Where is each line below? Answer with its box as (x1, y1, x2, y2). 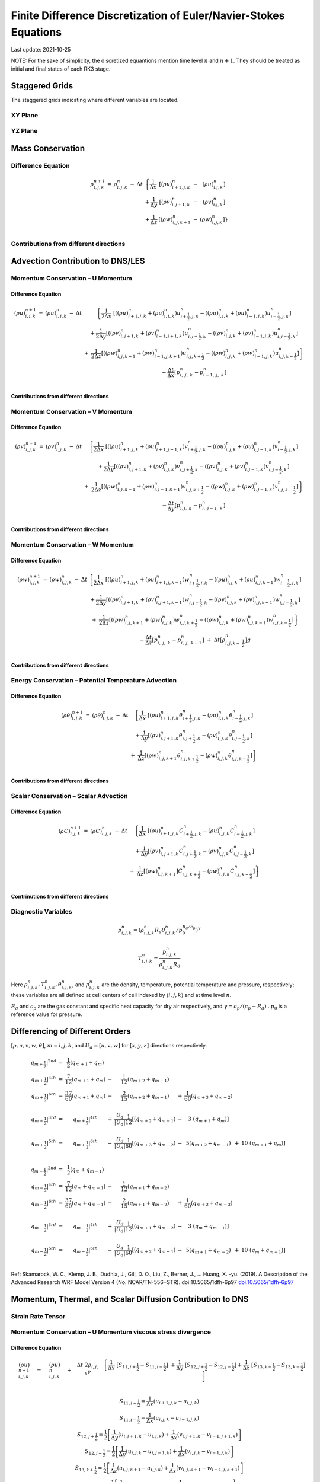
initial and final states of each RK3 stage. (11, 65, 111, 72)
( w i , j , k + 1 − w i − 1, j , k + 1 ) (175, 1464, 240, 1473)
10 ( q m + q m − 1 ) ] (241, 1247, 286, 1255)
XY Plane (11, 111, 39, 119)
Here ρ (11, 981, 28, 988)
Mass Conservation (11, 143, 85, 154)
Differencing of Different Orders (11, 1026, 132, 1036)
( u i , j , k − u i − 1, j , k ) (153, 1414, 200, 1423)
